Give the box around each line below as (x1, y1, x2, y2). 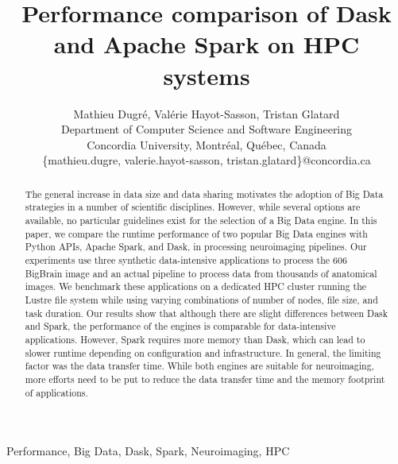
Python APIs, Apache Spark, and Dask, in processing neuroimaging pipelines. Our (25, 240, 367, 253)
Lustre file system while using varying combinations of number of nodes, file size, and (25, 292, 378, 306)
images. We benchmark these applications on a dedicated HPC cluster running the (25, 280, 367, 293)
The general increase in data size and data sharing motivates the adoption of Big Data (25, 187, 384, 200)
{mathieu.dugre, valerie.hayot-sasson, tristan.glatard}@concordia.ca (42, 152, 371, 168)
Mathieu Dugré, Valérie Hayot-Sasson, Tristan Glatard (73, 105, 340, 122)
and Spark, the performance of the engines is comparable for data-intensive (25, 319, 336, 333)
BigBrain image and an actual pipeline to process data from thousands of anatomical (25, 266, 377, 280)
